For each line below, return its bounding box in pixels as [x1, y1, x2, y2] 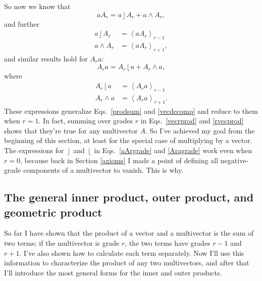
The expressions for [4, 145, 64, 156]
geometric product [4, 204, 102, 220]
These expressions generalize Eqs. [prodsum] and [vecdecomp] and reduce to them [4, 105, 258, 116]
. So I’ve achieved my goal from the [145, 125, 255, 135]
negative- [220, 155, 249, 165]
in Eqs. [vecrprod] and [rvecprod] [140, 115, 244, 126]
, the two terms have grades [125, 238, 211, 248]
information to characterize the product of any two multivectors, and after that [4, 257, 249, 268]
